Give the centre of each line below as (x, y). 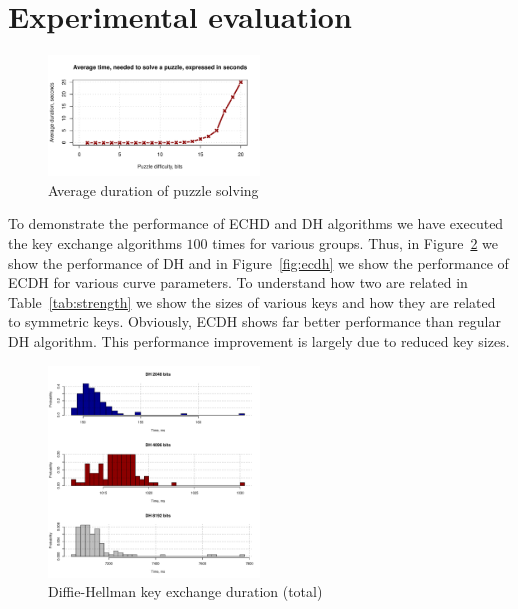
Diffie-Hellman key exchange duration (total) (185, 591)
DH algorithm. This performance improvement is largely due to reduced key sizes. (259, 340)
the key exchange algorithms (95, 243)
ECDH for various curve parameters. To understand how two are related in (238, 282)
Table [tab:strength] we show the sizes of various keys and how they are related (252, 301)
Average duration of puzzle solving (153, 189)
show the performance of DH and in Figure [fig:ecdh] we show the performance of (258, 262)
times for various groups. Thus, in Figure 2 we (355, 243)
